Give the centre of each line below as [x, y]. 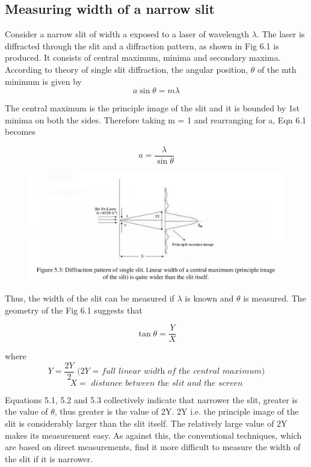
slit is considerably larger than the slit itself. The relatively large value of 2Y [146, 423]
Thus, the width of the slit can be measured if [90, 298]
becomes [20, 131]
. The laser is [281, 34]
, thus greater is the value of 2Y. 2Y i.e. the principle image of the [177, 411]
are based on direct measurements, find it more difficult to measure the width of [153, 447]
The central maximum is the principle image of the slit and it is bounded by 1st [152, 108]
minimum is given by [44, 81]
